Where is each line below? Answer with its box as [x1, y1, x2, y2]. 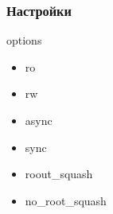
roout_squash [25, 165, 93, 182]
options [6, 32, 42, 49]
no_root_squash [25, 192, 107, 208]
